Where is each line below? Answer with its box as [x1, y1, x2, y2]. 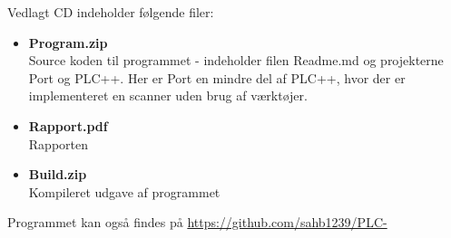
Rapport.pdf [28, 116, 108, 135]
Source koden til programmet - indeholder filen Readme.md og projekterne [28, 51, 444, 70]
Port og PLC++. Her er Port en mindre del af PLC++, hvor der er [28, 68, 406, 87]
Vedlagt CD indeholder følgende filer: [7, 3, 214, 21]
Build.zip [28, 165, 87, 184]
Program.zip [28, 33, 108, 52]
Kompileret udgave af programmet [28, 182, 221, 201]
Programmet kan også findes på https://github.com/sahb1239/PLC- [7, 213, 387, 232]
